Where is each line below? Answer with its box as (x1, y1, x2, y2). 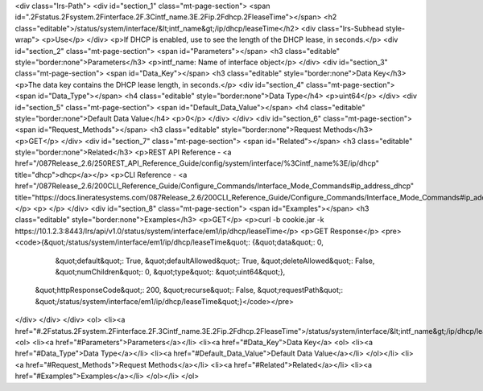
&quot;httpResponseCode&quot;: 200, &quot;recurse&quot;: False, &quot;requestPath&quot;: (35, 286, 344, 295)
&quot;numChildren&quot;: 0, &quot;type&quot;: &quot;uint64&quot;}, (55, 266, 286, 277)
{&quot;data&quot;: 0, (252, 237, 324, 247)
